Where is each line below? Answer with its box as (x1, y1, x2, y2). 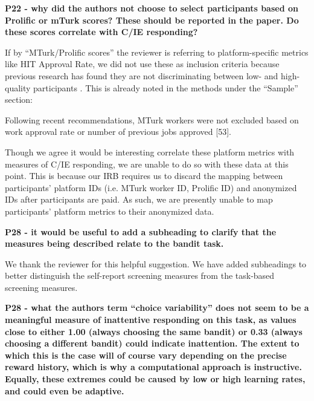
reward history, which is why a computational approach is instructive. (5, 360, 302, 373)
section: (5, 93, 33, 106)
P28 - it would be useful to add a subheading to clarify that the (5, 225, 277, 238)
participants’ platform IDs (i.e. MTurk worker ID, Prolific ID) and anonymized (5, 181, 297, 194)
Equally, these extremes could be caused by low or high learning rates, (5, 373, 306, 385)
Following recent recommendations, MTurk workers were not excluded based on (5, 113, 299, 126)
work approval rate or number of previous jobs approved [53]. (5, 125, 231, 138)
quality (5, 81, 31, 94)
